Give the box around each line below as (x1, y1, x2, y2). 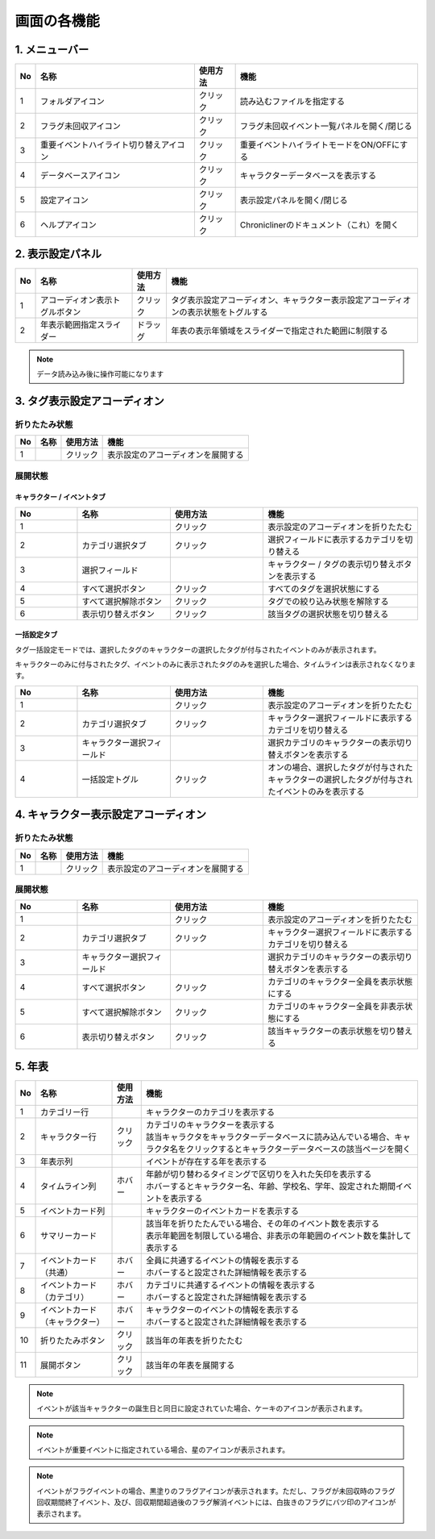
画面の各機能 (14, 12, 101, 30)
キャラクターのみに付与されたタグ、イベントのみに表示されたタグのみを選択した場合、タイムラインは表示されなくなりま (14, 660, 416, 669)
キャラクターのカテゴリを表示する (146, 1106, 275, 1117)
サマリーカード (40, 1230, 97, 1241)
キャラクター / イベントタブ (14, 492, 106, 502)
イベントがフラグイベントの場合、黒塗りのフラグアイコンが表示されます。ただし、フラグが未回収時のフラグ (36, 1486, 396, 1495)
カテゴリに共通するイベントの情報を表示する (146, 1279, 316, 1291)
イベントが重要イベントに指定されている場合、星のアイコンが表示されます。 (36, 1445, 290, 1455)
